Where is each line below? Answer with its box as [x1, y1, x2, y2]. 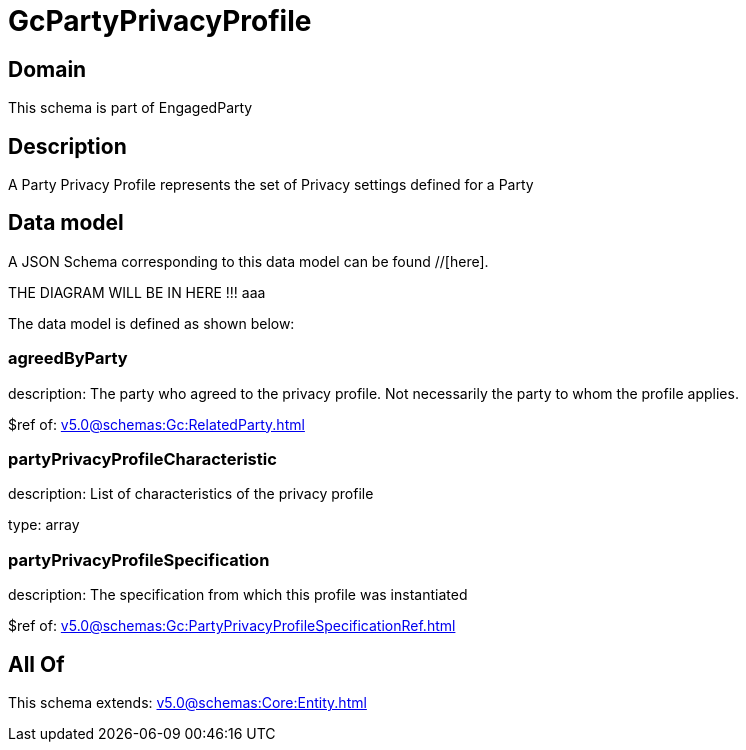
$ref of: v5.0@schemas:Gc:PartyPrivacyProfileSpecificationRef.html [8, 617, 456, 635]
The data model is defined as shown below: [8, 314, 295, 332]
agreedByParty [8, 348, 128, 369]
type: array [8, 516, 80, 534]
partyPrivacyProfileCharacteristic [8, 448, 277, 469]
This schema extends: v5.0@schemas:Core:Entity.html [8, 693, 367, 711]
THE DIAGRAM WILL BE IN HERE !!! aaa [8, 283, 266, 301]
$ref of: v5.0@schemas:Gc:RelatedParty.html [8, 415, 305, 433]
